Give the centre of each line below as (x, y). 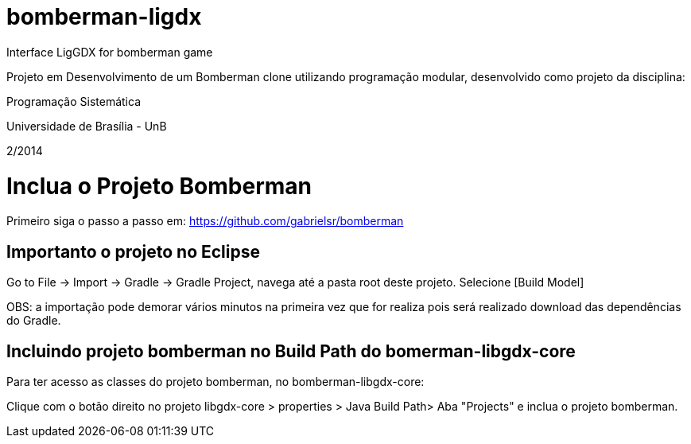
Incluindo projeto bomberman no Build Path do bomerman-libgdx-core (291, 351)
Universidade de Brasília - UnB (87, 126)
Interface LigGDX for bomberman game (110, 52)
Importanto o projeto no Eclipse (134, 251)
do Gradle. (34, 321)
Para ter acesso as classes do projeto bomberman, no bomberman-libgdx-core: (215, 381)
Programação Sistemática (74, 101)
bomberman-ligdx (104, 17)
